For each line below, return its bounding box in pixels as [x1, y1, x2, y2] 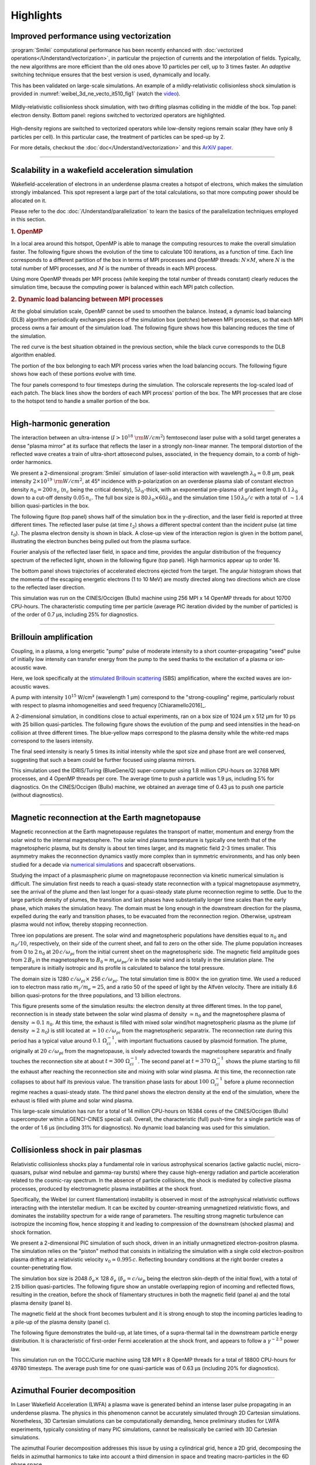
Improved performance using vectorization [11, 31, 171, 41]
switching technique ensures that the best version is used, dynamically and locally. [11, 71, 211, 79]
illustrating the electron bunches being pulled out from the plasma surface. [11, 537, 191, 544]
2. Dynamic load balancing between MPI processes [11, 295, 163, 304]
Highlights [11, 9, 63, 22]
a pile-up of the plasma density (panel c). [11, 1318, 111, 1326]
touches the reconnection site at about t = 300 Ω [11, 1058, 130, 1065]
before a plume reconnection [224, 1078, 294, 1085]
